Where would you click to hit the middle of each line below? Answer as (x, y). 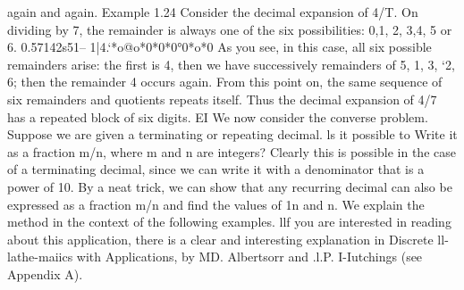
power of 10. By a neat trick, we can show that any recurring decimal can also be (230, 186)
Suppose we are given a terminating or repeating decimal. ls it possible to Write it (232, 134)
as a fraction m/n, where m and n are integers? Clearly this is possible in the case (232, 151)
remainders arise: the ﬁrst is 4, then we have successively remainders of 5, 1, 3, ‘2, (231, 64)
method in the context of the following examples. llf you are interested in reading (229, 222)
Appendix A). (45, 273)
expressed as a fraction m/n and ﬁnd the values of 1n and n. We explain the (216, 204)
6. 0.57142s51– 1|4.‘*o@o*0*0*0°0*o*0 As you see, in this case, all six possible (219, 47)
